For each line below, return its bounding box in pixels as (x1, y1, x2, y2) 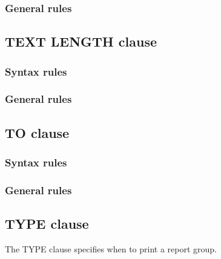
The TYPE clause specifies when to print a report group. (5, 242, 217, 255)
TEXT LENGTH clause (5, 32, 157, 51)
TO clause (5, 123, 70, 142)
